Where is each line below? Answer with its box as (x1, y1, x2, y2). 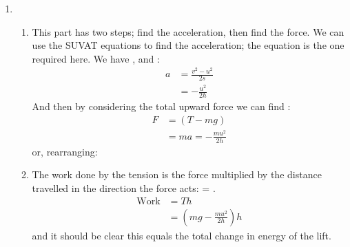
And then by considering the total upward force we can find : (32, 99, 291, 114)
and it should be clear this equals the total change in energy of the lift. (32, 228, 331, 242)
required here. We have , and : (32, 51, 160, 65)
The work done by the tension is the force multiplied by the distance (32, 167, 322, 182)
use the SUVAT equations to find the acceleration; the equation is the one (32, 38, 344, 52)
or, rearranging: (32, 144, 98, 158)
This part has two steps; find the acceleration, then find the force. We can (32, 24, 344, 39)
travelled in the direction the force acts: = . (32, 180, 216, 195)
